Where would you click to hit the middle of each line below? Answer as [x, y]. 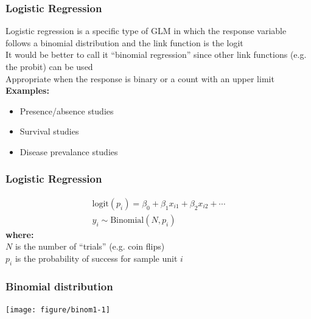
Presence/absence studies [67, 110]
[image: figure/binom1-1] [58, 310]
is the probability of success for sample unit [96, 258]
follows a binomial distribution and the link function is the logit [124, 42]
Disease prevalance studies [69, 151]
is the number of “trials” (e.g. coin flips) [90, 246]
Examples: [27, 90]
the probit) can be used [49, 66]
